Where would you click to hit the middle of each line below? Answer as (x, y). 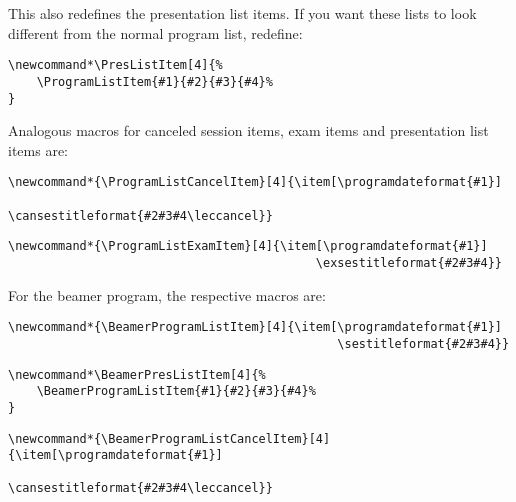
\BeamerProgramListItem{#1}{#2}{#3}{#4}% (176, 391)
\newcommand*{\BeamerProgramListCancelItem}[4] (169, 438)
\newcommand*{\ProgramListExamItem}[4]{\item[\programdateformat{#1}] (248, 246)
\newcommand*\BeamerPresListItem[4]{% (137, 374)
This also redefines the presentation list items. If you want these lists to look (242, 13)
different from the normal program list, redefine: (155, 32)
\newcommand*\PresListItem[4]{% (115, 65)
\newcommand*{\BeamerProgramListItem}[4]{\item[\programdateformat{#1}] (255, 327)
